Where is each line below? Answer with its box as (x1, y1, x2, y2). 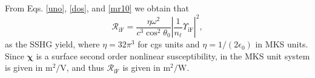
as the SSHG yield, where (5, 38, 100, 50)
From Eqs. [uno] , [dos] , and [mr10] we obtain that (5, 2, 190, 14)
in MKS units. (255, 38, 308, 50)
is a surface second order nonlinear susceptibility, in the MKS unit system (36, 49, 310, 62)
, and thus (66, 61, 104, 74)
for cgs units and (138, 38, 200, 50)
